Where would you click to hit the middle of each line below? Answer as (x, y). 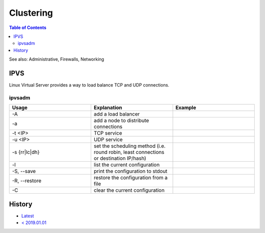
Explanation (108, 108)
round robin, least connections (129, 152)
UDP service (108, 140)
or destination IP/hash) (120, 158)
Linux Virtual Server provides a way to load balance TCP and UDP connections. (89, 85)
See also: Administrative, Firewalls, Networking (57, 59)
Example (186, 108)
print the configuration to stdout (131, 171)
